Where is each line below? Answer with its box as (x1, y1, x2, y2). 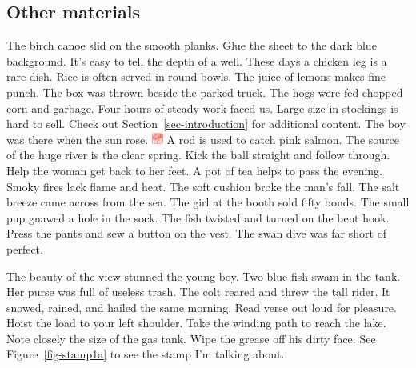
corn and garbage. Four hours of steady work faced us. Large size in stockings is (6, 99, 398, 116)
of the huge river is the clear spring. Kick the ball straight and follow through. (6, 146, 390, 163)
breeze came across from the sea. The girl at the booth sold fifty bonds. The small (6, 194, 410, 210)
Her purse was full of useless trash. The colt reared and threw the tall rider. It (6, 283, 390, 300)
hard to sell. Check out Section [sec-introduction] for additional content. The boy (6, 115, 406, 132)
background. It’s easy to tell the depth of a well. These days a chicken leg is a (6, 52, 387, 69)
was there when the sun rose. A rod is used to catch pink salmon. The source (6, 130, 400, 147)
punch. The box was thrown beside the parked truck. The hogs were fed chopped (6, 83, 403, 100)
